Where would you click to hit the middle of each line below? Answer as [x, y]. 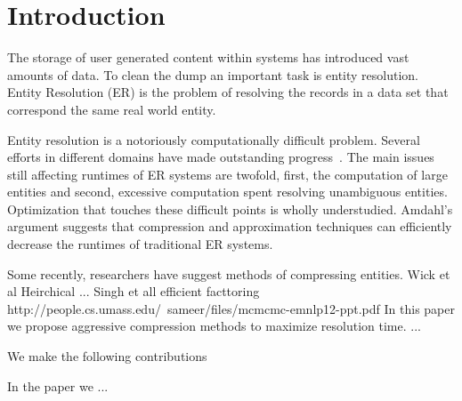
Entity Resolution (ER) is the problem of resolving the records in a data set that [228, 92]
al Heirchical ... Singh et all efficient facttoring [134, 291]
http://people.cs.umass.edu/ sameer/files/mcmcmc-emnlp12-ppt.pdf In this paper [231, 308]
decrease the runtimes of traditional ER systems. [140, 244]
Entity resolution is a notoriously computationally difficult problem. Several [214, 139]
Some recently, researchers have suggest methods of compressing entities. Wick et [229, 273]
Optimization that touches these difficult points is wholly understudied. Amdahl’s [230, 209]
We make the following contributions [107, 356]
